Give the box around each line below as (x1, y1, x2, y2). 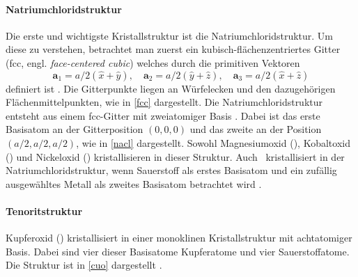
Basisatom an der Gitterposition (6, 122, 143, 136)
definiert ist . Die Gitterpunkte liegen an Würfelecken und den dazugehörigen (6, 81, 336, 95)
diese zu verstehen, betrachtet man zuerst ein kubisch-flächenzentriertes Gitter (6, 42, 341, 56)
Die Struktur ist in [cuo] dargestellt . (6, 258, 162, 272)
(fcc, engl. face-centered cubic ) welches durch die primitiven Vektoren (6, 55, 300, 70)
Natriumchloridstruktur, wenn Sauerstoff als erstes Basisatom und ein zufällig (6, 163, 337, 177)
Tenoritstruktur (6, 203, 83, 218)
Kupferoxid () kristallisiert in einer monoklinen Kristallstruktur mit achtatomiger (6, 230, 352, 245)
